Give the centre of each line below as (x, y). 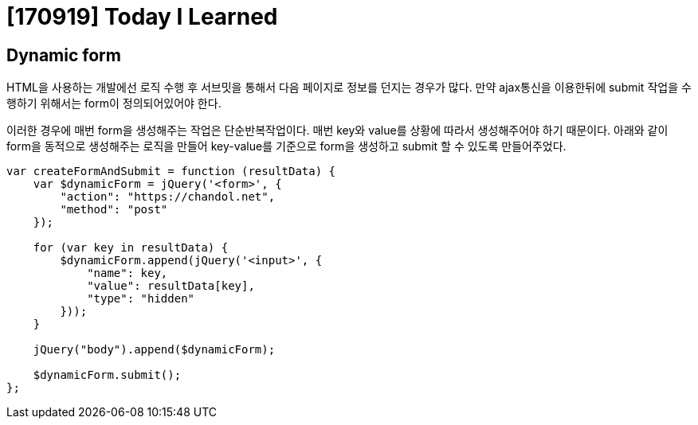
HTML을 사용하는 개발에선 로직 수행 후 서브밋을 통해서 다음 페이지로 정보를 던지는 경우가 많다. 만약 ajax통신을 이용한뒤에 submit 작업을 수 (349, 88)
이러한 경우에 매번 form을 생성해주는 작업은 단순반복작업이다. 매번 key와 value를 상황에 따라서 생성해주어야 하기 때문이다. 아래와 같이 (337, 131)
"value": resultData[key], (171, 286)
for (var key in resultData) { (131, 248)
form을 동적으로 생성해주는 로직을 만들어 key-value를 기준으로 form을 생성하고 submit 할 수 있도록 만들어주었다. (286, 146)
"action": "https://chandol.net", (168, 197)
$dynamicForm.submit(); (107, 375)
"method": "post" (114, 210)
